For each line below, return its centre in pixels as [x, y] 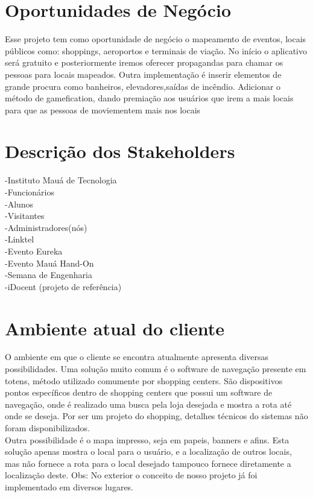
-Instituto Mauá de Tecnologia [61, 180]
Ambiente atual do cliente [115, 328]
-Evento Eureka [34, 251]
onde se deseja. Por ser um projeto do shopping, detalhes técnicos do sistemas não [156, 416]
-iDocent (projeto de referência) [63, 286]
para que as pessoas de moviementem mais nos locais [103, 109]
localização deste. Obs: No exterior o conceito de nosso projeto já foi [131, 475]
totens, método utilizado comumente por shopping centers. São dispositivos [144, 380]
